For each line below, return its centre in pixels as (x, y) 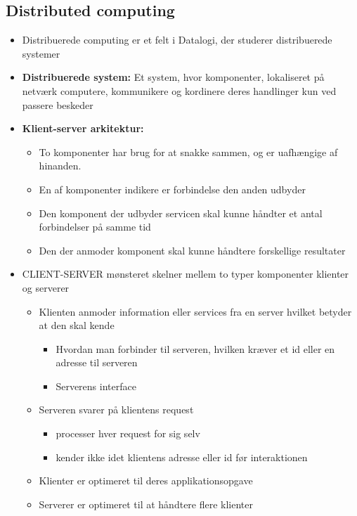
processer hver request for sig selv (128, 433)
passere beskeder (58, 104)
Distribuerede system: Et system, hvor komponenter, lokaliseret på (173, 77)
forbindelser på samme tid (95, 227)
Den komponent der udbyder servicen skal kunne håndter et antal (181, 213)
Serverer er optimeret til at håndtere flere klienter (146, 504)
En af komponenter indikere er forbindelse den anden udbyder (172, 189)
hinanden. (60, 166)
